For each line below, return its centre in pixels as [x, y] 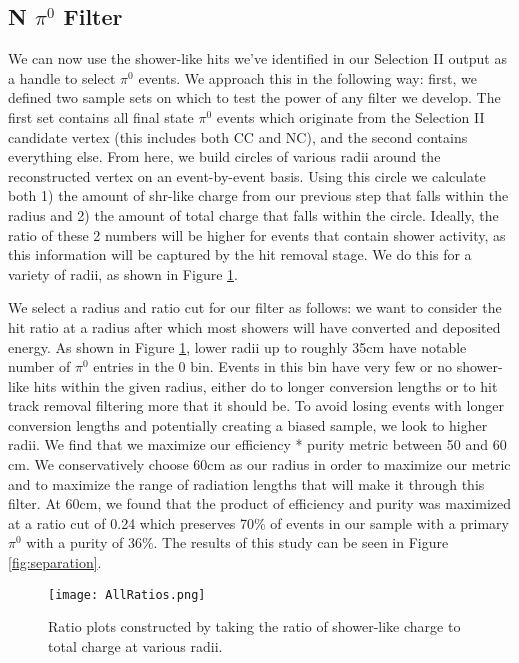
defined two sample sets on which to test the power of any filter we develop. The [254, 97]
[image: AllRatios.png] [127, 594]
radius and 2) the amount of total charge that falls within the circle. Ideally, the [253, 214]
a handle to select [62, 77]
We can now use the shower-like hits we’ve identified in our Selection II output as [257, 58]
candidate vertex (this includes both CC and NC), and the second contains [238, 136]
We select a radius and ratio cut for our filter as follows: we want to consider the [255, 307]
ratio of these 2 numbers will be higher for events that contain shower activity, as [257, 234]
